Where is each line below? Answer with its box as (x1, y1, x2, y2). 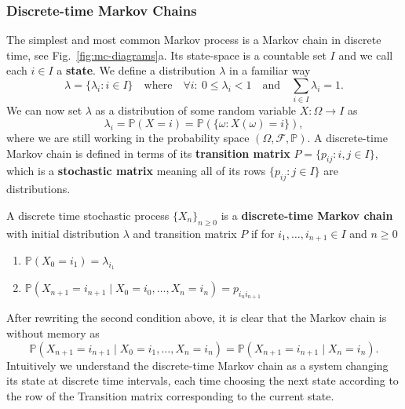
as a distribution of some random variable (95, 102, 297, 119)
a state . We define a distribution (57, 62, 216, 79)
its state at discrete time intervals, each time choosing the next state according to (6, 372, 399, 389)
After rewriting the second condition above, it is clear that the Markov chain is (6, 309, 387, 326)
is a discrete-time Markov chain (221, 206, 393, 223)
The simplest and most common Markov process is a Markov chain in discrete (6, 31, 381, 48)
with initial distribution (6, 225, 120, 241)
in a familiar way (228, 62, 311, 79)
